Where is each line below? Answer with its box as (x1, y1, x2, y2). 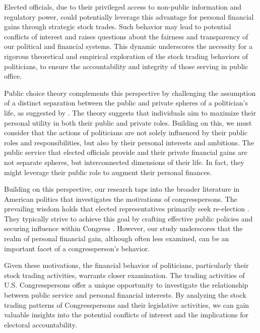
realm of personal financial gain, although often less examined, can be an (4, 233, 229, 244)
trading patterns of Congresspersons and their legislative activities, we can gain (4, 299, 249, 310)
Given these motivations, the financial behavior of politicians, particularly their (4, 260, 249, 270)
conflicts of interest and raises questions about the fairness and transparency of (4, 31, 248, 41)
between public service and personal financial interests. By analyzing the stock (4, 290, 246, 300)
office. (4, 71, 22, 81)
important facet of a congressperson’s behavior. (4, 243, 150, 253)
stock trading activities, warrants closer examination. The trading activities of (4, 269, 245, 280)
